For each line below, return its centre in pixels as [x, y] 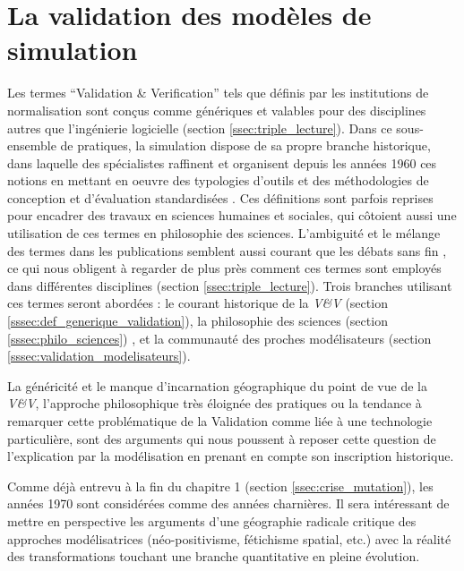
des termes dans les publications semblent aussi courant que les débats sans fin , [227, 250]
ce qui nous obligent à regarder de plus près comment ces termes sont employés [224, 268]
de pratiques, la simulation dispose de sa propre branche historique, [245, 145]
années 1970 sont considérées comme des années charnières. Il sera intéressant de [228, 503]
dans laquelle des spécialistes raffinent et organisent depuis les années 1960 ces [222, 162]
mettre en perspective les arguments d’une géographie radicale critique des [212, 520]
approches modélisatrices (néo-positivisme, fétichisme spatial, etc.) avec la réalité [229, 538]
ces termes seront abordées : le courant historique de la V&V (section [198, 303]
